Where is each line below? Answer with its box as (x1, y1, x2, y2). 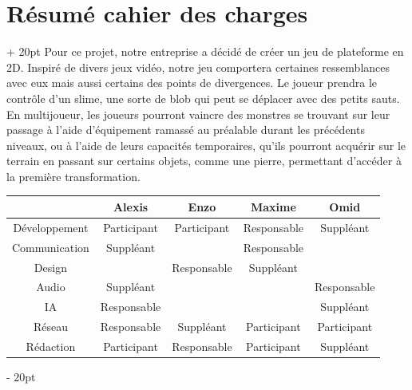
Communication (12, 238, 89, 255)
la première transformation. (6, 167, 141, 184)
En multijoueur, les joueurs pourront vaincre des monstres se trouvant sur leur (6, 105, 390, 122)
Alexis (113, 198, 149, 215)
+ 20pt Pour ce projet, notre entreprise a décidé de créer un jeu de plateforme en (6, 43, 404, 60)
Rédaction (26, 337, 76, 354)
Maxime (250, 198, 296, 215)
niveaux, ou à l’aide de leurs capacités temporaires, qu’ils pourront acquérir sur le (6, 136, 406, 153)
